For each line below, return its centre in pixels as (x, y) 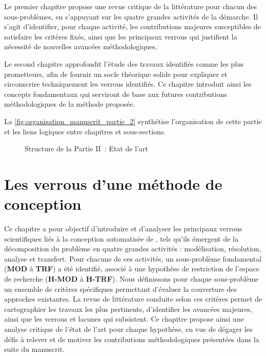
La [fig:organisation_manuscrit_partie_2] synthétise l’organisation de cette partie (133, 121)
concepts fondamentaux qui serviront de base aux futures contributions (116, 94)
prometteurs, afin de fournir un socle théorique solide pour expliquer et (116, 74)
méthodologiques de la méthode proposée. (70, 104)
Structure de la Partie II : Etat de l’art (86, 149)
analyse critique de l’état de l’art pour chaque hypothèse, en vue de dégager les (128, 329)
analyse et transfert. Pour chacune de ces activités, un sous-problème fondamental (133, 258)
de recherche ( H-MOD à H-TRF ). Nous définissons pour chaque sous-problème (131, 279)
